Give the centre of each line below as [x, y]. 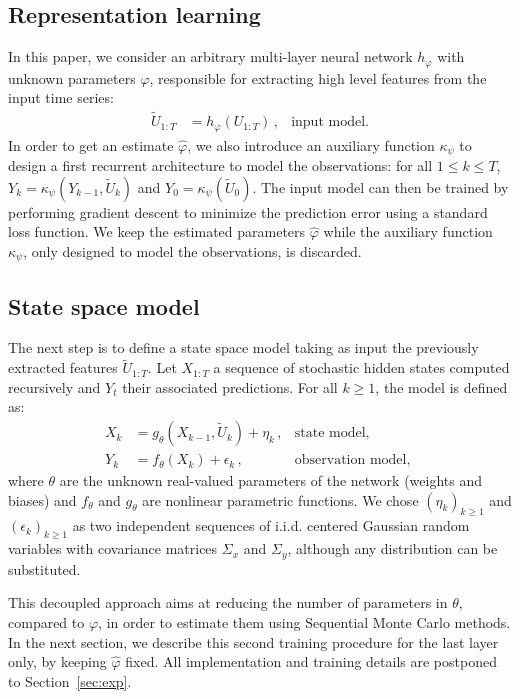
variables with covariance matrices [113, 548]
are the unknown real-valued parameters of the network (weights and [271, 480]
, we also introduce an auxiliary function [311, 144]
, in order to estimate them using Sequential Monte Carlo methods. [304, 621]
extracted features [63, 367]
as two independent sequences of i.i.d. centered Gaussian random [271, 525]
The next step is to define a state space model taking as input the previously [243, 347]
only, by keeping [57, 661]
